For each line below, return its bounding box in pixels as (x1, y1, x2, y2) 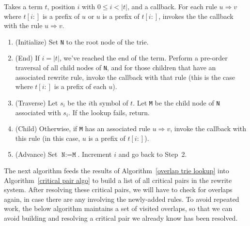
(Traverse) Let (15, 97, 58, 107)
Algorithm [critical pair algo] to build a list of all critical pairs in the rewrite (4, 175, 232, 185)
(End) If (15, 53, 40, 63)
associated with (15, 107, 61, 117)
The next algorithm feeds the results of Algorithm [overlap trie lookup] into (4, 165, 229, 175)
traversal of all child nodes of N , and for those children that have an (15, 62, 216, 73)
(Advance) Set (15, 149, 58, 159)
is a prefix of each (54, 81, 107, 91)
